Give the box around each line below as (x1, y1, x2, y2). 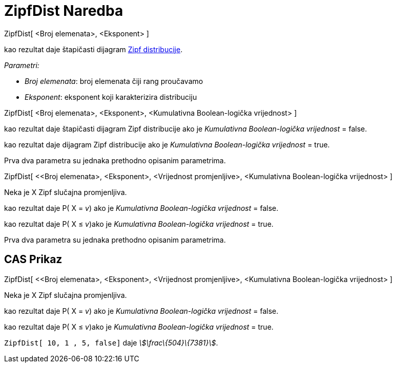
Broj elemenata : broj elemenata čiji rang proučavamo (25, 76, 203, 85)
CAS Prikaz (4, 253, 62, 266)
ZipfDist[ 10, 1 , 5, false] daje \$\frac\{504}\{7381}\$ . (4, 338, 218, 347)
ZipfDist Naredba (4, 2, 123, 19)
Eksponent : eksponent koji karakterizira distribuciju (25, 92, 197, 101)
